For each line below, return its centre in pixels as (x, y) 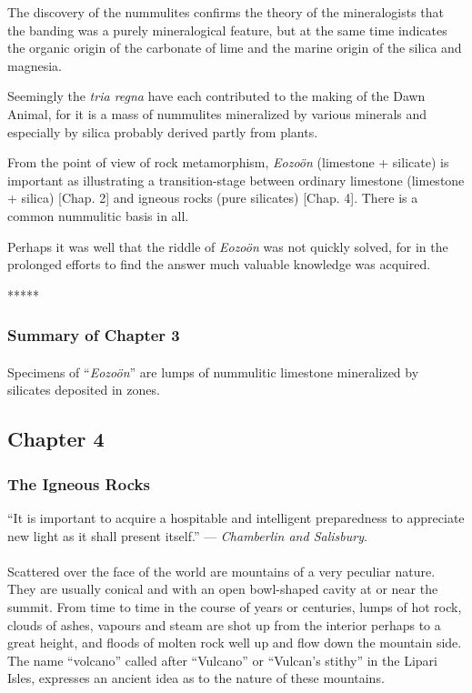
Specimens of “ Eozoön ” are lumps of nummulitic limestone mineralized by (213, 372)
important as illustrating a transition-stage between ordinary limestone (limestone (236, 180)
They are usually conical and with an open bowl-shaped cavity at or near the (223, 589)
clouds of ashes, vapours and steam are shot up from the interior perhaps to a (224, 624)
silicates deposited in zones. (84, 390)
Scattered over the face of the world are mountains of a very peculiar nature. (221, 571)
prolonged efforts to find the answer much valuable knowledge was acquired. (219, 264)
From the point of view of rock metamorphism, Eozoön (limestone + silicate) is (228, 162)
